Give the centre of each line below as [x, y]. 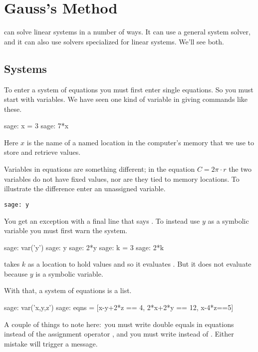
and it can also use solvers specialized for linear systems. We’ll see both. [114, 41]
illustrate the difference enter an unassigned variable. [85, 188]
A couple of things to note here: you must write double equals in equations [119, 324]
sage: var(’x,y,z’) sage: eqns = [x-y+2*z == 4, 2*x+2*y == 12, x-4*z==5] [119, 307]
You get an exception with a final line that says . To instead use [102, 220]
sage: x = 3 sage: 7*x [36, 126]
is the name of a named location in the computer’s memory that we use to [140, 142]
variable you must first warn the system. [66, 230]
